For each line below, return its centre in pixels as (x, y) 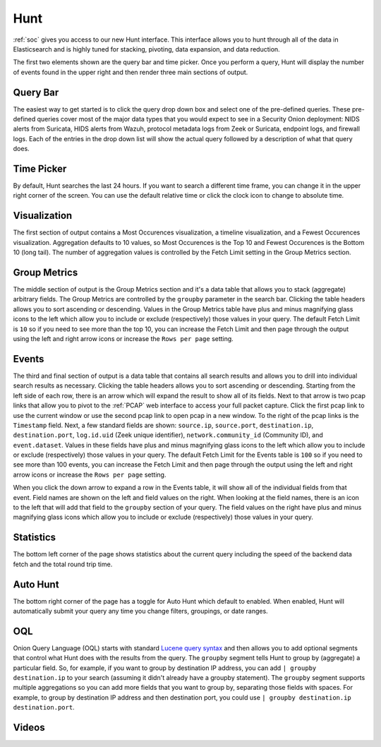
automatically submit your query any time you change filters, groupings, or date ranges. (140, 611)
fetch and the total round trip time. (63, 564)
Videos (29, 728)
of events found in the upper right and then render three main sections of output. (131, 72)
